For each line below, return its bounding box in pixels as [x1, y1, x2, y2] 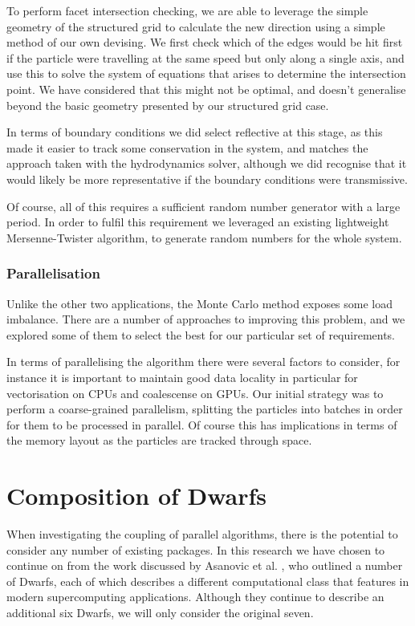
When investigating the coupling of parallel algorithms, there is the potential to [6, 526, 398, 542]
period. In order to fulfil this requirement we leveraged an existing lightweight [6, 213, 389, 230]
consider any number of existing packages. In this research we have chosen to [6, 541, 385, 558]
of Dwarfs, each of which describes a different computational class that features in [6, 572, 409, 589]
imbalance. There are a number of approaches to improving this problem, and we [6, 311, 405, 327]
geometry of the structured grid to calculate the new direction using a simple [6, 18, 385, 35]
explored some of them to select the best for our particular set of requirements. [6, 326, 396, 343]
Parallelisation [6, 263, 100, 283]
